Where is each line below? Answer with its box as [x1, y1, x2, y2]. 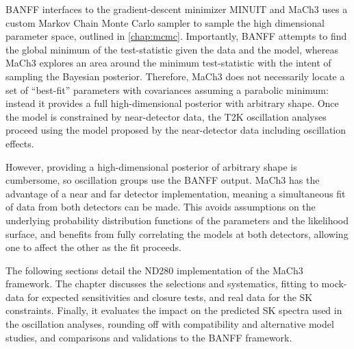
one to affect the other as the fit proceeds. [5, 240, 181, 254]
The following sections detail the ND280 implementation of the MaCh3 [5, 263, 303, 277]
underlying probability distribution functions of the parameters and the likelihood [5, 213, 349, 227]
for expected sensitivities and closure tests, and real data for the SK [27, 289, 313, 304]
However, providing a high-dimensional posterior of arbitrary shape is [5, 159, 297, 173]
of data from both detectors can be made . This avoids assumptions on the [5, 200, 316, 214]
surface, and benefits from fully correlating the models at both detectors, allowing [5, 226, 349, 241]
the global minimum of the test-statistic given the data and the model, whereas [5, 42, 339, 56]
